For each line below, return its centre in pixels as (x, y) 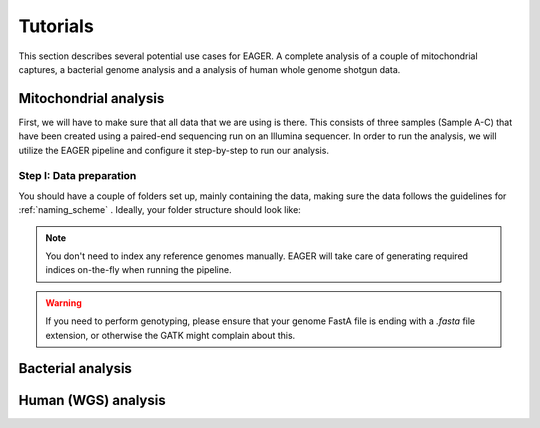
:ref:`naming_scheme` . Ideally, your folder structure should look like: (160, 210)
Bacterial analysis (75, 368)
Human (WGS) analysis (92, 400)
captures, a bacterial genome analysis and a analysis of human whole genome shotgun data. (209, 69)
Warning (63, 302)
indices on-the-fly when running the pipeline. (138, 270)
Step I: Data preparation (77, 176)
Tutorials (56, 26)
